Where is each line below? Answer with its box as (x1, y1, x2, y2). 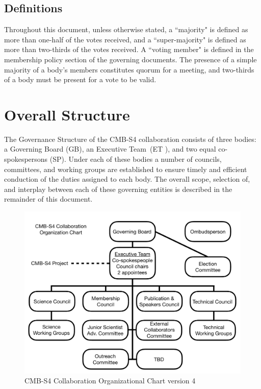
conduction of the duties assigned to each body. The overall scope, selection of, (4, 174, 250, 184)
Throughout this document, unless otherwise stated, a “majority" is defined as (4, 24, 248, 35)
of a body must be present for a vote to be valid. (4, 74, 156, 85)
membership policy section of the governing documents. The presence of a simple (4, 54, 257, 64)
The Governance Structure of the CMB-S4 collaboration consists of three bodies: (4, 133, 256, 144)
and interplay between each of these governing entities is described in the (4, 183, 232, 194)
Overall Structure (4, 104, 130, 125)
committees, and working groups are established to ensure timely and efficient (4, 163, 247, 174)
